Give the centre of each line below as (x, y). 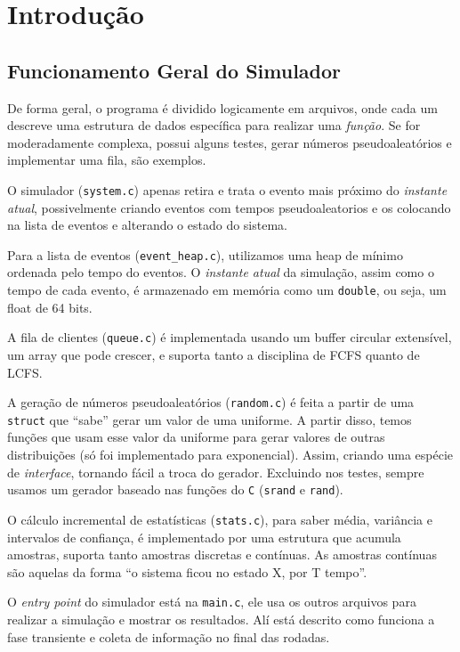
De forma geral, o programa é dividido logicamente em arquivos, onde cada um (222, 107)
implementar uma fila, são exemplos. (107, 160)
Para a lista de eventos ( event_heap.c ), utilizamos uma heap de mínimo (205, 254)
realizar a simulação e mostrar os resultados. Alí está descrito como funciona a (221, 619)
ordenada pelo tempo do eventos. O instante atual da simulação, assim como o (221, 272)
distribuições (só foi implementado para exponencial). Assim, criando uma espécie (230, 455)
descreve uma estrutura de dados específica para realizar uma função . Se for (214, 125)
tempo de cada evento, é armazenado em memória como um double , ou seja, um (227, 290)
